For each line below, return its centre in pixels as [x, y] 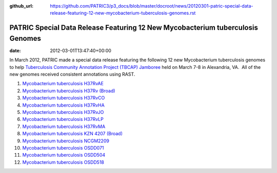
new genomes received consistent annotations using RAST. [72, 75]
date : [15, 51]
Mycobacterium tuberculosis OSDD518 [63, 162]
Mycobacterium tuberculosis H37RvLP [63, 119]
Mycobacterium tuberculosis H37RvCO [64, 98]
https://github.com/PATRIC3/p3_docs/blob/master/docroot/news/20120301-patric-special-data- [152, 6]
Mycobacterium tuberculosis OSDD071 [63, 147]
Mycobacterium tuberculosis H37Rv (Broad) [69, 91]
